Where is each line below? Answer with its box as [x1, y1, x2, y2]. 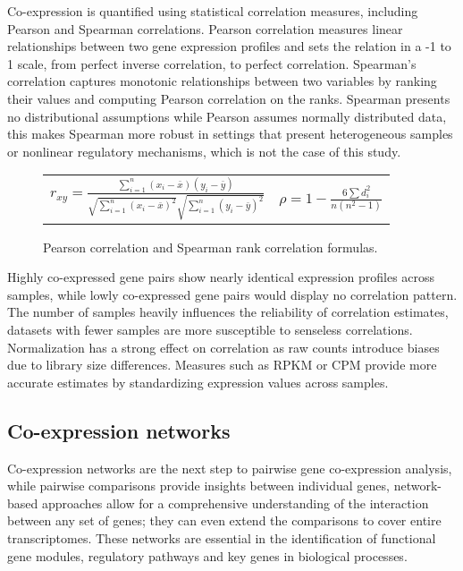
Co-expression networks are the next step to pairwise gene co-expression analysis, [7, 458, 452, 477]
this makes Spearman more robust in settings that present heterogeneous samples [7, 124, 453, 143]
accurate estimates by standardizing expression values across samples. [7, 372, 389, 391]
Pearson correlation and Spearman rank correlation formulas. [43, 237, 378, 256]
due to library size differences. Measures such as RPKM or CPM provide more [7, 355, 437, 374]
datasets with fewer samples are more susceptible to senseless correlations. [7, 320, 413, 339]
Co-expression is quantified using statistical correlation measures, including [7, 2, 418, 20]
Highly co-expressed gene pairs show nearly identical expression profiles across [7, 268, 435, 286]
